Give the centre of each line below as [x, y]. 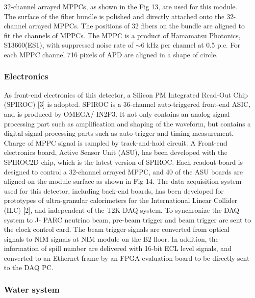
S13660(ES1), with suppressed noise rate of [69, 45]
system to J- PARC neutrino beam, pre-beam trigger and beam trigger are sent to [127, 219]
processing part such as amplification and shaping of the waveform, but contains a [127, 123]
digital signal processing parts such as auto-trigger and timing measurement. [119, 133]
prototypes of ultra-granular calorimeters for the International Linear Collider [121, 200]
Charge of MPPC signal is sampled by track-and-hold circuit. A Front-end [116, 142]
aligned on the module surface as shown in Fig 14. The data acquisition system [123, 181]
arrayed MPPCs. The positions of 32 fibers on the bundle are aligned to [137, 26]
